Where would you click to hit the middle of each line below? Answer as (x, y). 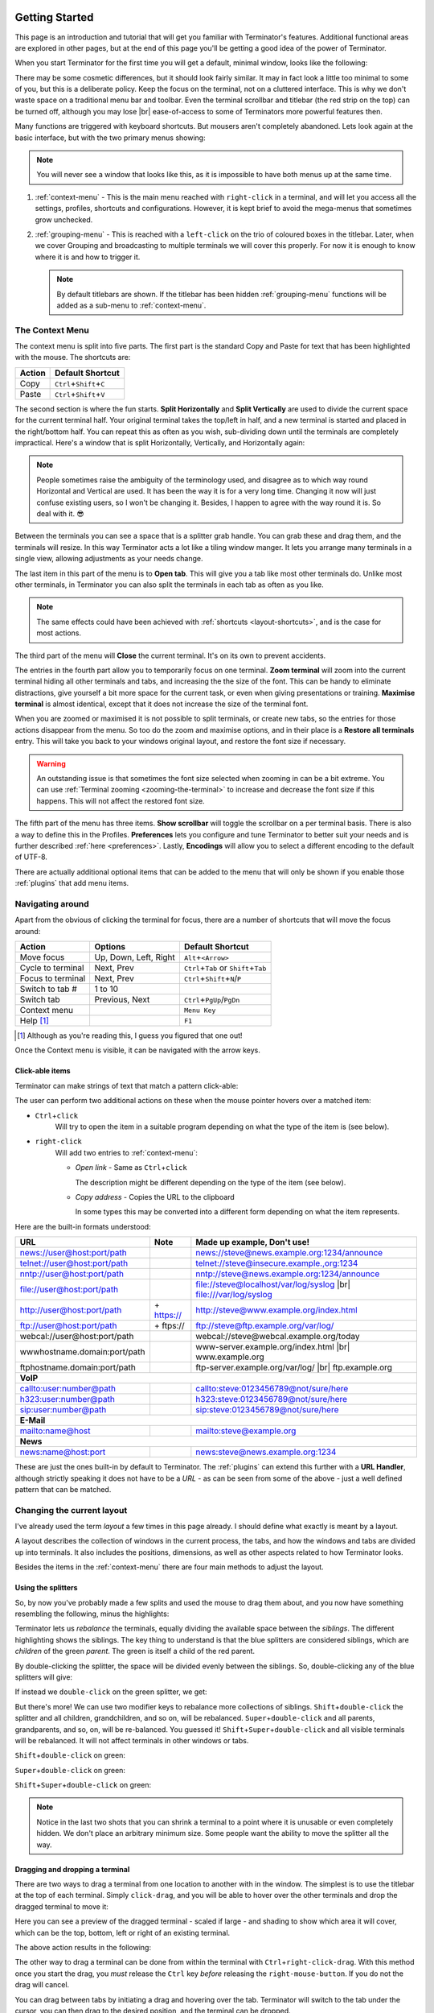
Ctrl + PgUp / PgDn (212, 1000)
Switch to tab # (49, 989)
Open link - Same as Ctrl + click (131, 1168)
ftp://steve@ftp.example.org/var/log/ (265, 1326)
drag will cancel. (42, 1985)
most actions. (59, 633)
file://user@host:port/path (69, 1290)
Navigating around (52, 903)
